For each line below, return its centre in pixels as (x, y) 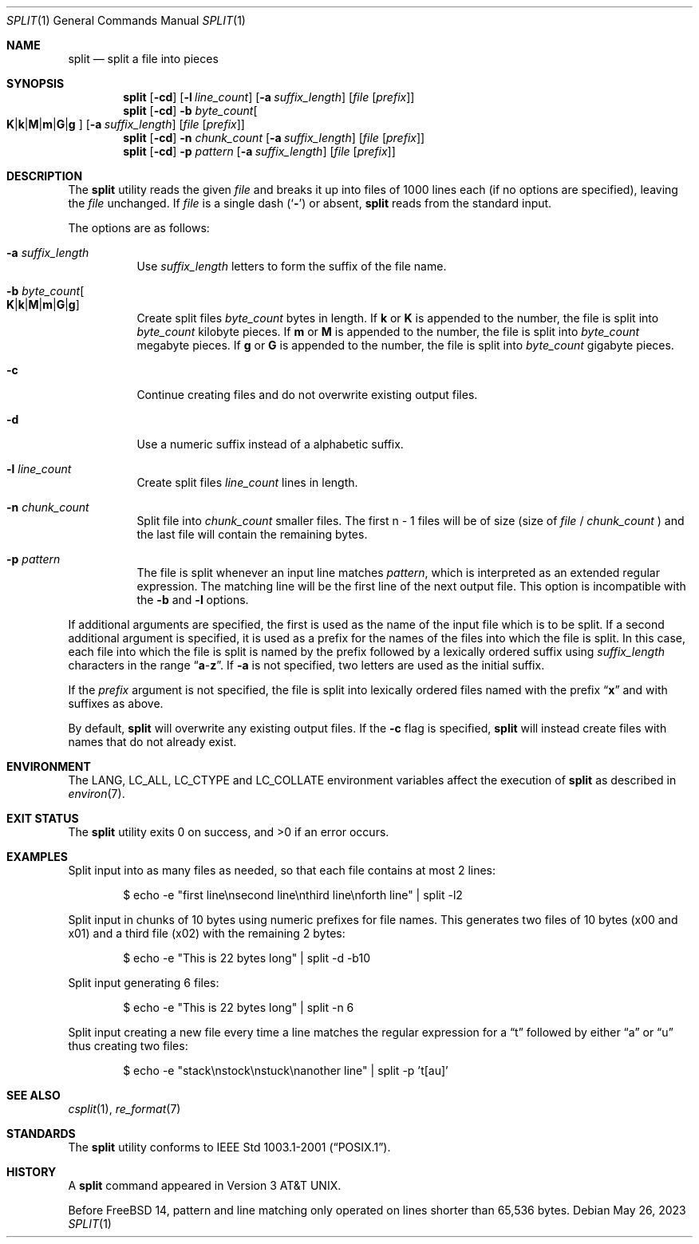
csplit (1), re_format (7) (124, 1109)
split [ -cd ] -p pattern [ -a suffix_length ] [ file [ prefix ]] (259, 151)
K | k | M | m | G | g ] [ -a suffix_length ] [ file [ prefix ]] (126, 124)
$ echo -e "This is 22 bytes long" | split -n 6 (239, 1007)
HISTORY (32, 1172)
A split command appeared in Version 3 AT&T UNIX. (205, 1185)
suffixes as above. (116, 703)
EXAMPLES (37, 857)
